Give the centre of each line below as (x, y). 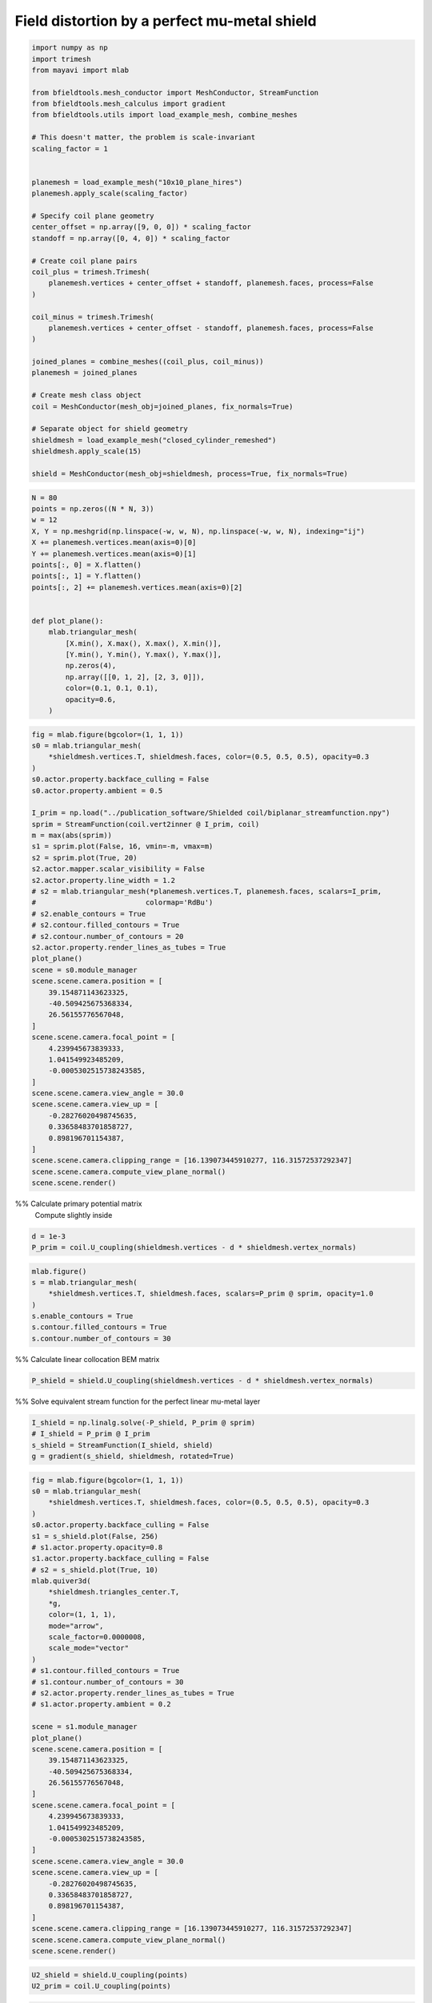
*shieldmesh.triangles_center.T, (114, 1592)
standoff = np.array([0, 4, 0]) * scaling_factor (131, 238)
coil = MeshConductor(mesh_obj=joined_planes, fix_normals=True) (162, 406)
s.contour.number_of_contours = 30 (101, 1338)
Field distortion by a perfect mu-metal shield (166, 21)
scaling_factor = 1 (70, 149)
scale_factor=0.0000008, (97, 1637)
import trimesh (61, 59)
